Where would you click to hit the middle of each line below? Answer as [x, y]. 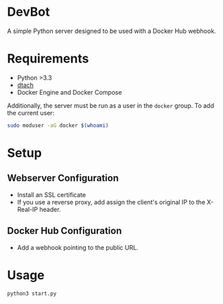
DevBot [28, 12]
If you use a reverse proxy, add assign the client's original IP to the [111, 202]
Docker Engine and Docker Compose [69, 92]
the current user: [31, 113]
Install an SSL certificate [51, 195]
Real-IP [27, 209]
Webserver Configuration [63, 178]
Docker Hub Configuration [64, 231]
